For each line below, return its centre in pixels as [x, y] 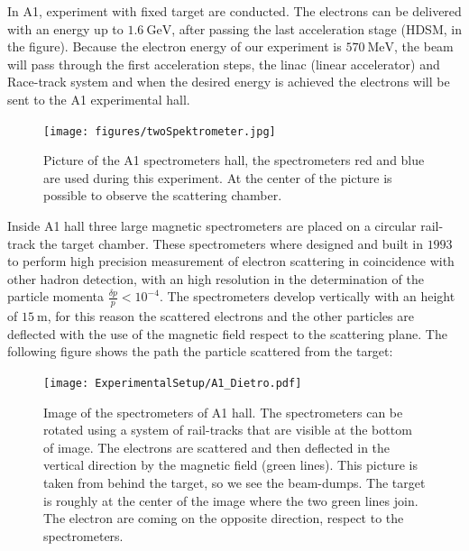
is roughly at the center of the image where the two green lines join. [231, 500]
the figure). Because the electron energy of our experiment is [175, 46]
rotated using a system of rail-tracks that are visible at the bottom [228, 430]
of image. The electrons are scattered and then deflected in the [217, 447]
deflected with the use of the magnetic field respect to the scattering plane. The [227, 333]
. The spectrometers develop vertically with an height [307, 296]
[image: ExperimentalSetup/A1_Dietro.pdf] [173, 383]
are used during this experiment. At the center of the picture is [218, 177]
